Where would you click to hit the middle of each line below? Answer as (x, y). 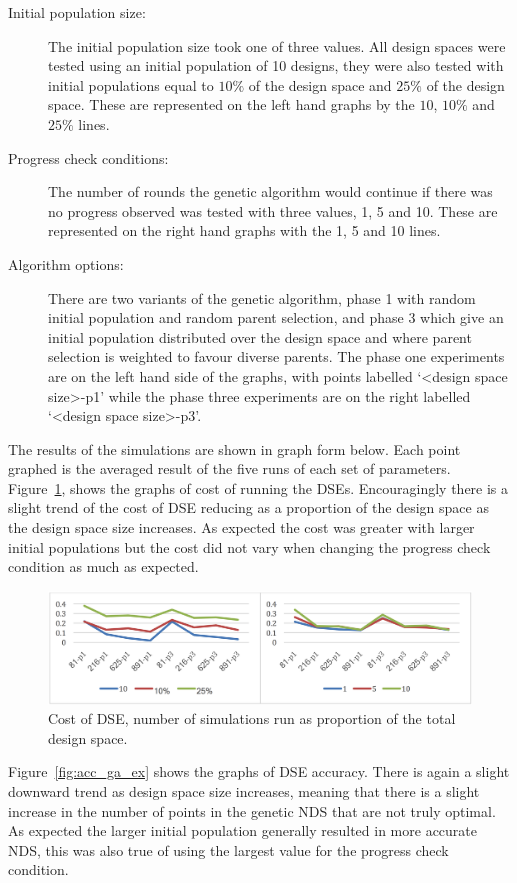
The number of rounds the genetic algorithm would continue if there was (270, 191)
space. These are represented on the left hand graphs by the (231, 104)
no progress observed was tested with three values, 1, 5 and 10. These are (273, 210)
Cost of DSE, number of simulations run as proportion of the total (252, 718)
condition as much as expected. (103, 566)
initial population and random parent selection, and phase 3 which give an (276, 317)
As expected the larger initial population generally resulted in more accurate (243, 830)
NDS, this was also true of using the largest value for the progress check (228, 849)
